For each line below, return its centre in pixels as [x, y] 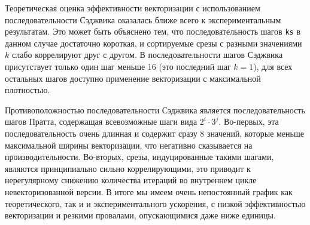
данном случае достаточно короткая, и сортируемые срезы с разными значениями [154, 43]
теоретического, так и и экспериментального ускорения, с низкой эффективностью [155, 203]
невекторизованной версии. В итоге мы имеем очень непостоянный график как [149, 191]
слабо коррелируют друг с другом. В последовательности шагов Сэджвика [147, 55]
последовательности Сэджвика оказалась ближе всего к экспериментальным [143, 19]
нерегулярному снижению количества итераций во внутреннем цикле [131, 180]
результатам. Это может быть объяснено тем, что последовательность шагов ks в [153, 31]
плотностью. [28, 90]
